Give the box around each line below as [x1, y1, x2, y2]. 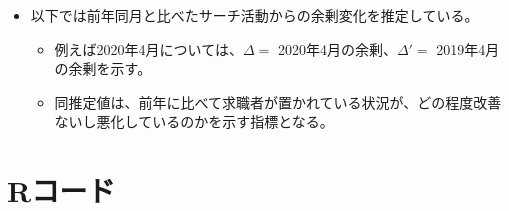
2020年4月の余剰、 [277, 38, 397, 59]
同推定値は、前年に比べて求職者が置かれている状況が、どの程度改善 [54, 91, 502, 112]
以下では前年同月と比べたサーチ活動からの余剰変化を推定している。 [30, 5, 479, 25]
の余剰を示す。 [54, 58, 152, 79]
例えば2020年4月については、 [54, 38, 243, 59]
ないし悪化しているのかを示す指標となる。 [54, 111, 334, 132]
